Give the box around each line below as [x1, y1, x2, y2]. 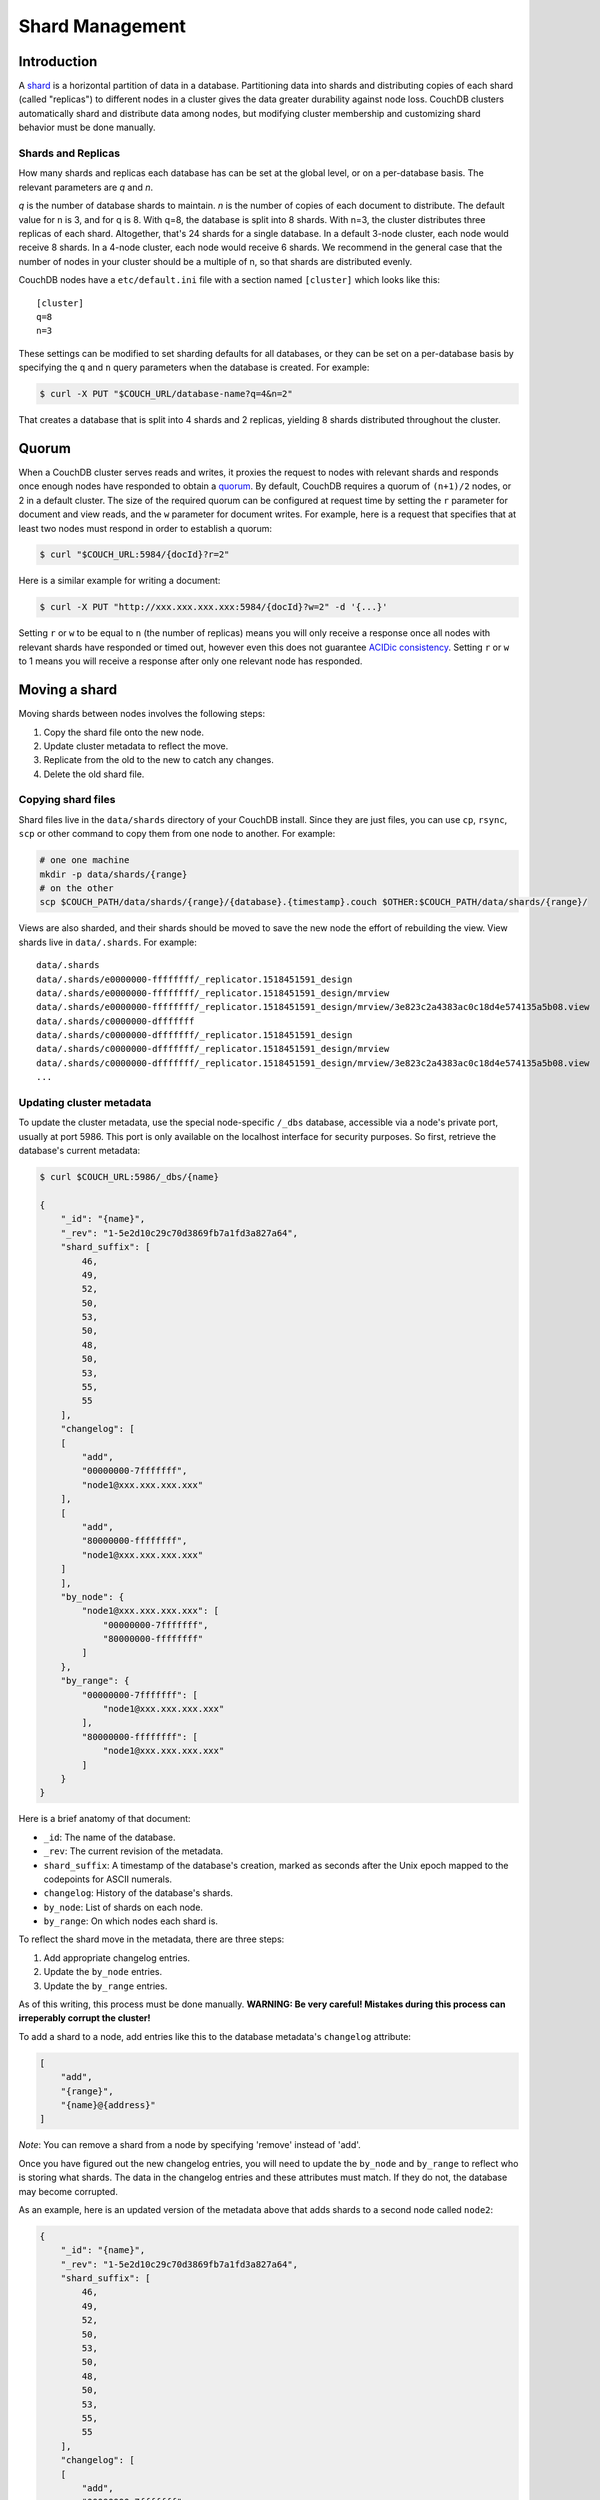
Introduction [18, 53, 98, 70]
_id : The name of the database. [43, 1831, 176, 1843]
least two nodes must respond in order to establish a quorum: [18, 522, 272, 534]
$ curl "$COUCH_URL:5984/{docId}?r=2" [39, 549, 230, 560]
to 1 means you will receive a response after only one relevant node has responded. [18, 655, 363, 667]
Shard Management [18, 15, 187, 37]
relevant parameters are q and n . [18, 181, 154, 193]
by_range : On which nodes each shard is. [43, 1915, 219, 1927]
